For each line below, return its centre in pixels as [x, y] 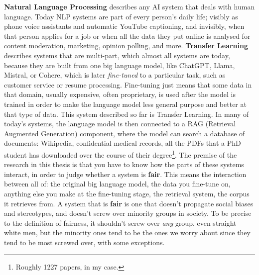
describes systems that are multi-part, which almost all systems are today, [117, 55]
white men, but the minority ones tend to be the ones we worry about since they [127, 232]
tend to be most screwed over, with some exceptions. [84, 242]
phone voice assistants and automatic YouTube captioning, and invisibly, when [124, 26]
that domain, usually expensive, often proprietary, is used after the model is [120, 94]
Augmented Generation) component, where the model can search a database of [125, 133]
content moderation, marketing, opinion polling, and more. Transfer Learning [126, 46]
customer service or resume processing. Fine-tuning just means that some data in [128, 84]
